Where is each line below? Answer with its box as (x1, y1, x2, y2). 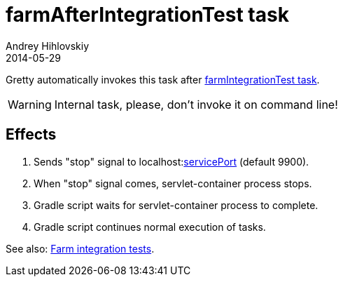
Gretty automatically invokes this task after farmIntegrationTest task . (6, 73, 320, 86)
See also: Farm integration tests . (6, 242, 155, 255)
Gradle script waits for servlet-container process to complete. (34, 199, 318, 211)
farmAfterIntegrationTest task (6, 3, 289, 27)
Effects (6, 126, 57, 144)
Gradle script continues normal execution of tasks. (34, 220, 266, 233)
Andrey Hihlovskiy (6, 39, 90, 52)
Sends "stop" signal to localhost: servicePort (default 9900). (34, 155, 309, 168)
